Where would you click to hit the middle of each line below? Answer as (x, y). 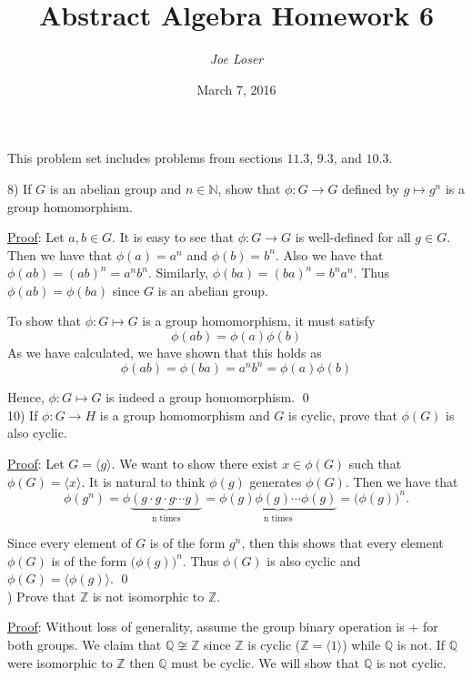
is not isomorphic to (148, 596)
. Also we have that (329, 254)
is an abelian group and (115, 188)
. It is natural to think (143, 481)
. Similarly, (178, 273)
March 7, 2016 (236, 89)
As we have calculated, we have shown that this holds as (165, 353)
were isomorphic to (60, 662)
